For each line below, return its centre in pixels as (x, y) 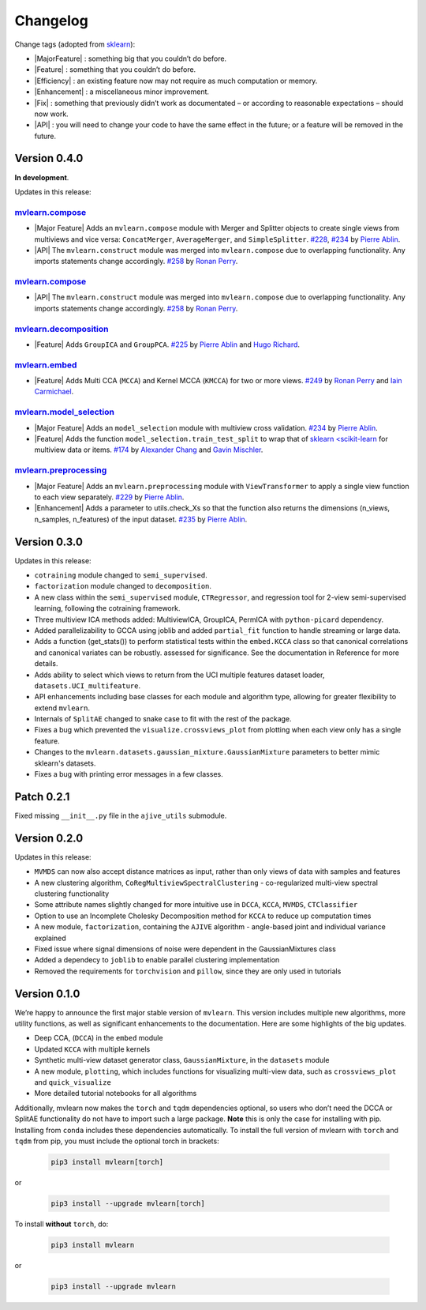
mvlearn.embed (46, 365)
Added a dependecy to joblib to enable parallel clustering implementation (157, 960)
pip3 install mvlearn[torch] (107, 1162)
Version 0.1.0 (47, 994)
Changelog (51, 21)
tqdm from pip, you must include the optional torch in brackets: (117, 1141)
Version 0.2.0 (49, 838)
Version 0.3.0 (49, 542)
